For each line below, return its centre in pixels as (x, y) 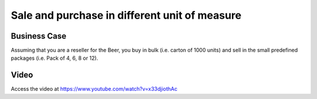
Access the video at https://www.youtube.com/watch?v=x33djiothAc (94, 89)
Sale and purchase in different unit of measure (126, 15)
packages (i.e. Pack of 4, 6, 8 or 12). (55, 58)
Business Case (39, 36)
